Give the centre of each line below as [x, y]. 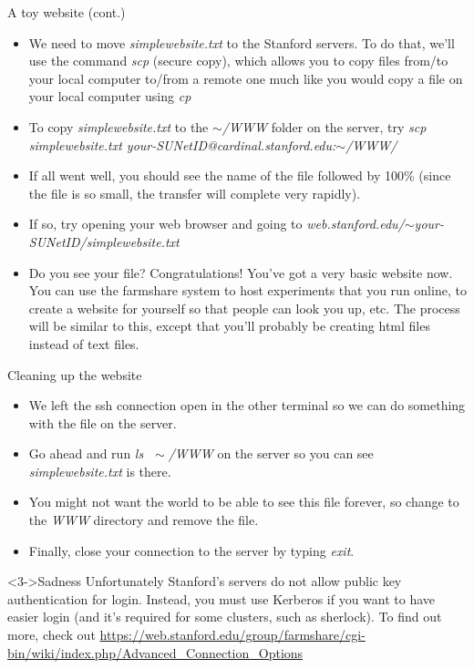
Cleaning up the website [75, 374]
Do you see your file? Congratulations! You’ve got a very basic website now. [241, 272]
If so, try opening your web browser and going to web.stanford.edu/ [216, 224]
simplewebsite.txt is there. [100, 471]
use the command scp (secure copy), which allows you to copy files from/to [238, 61]
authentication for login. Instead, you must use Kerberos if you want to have [222, 598]
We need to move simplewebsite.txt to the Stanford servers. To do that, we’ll [242, 42]
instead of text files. [84, 343]
